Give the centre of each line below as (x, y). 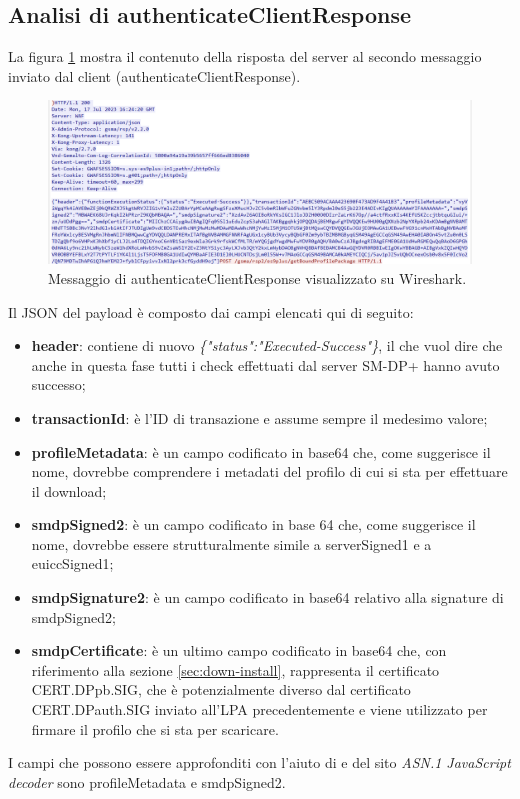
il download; (69, 490)
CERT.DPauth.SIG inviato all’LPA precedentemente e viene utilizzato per (259, 709)
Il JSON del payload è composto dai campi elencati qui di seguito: (211, 311)
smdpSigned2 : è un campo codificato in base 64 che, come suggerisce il (253, 524)
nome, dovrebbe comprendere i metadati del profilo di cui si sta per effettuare (269, 471)
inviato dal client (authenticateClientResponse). (154, 75)
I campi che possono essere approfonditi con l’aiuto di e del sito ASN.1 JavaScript (259, 762)
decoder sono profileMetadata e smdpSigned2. (147, 781)
